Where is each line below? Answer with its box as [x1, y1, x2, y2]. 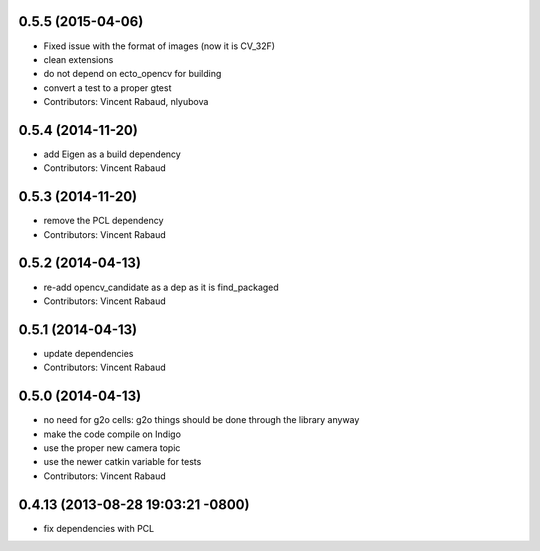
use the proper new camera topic [43, 441, 181, 454]
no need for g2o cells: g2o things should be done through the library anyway [43, 414, 360, 426]
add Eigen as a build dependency [43, 148, 182, 160]
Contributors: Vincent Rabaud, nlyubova [43, 96, 209, 108]
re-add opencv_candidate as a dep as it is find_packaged [43, 281, 279, 293]
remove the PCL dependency [43, 215, 164, 227]
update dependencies [43, 347, 134, 359]
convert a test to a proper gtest [43, 81, 172, 94]
